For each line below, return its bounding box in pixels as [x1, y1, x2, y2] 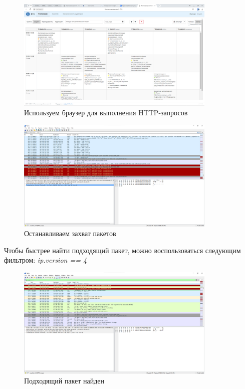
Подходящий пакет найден [24, 375, 105, 386]
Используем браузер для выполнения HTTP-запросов [24, 107, 188, 118]
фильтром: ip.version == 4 [4, 255, 87, 265]
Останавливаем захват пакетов [24, 228, 116, 239]
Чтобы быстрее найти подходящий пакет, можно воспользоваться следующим [4, 245, 241, 255]
